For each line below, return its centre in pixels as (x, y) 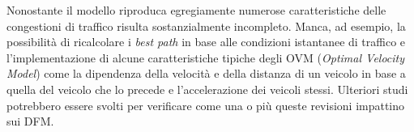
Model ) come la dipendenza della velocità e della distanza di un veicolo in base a (206, 73)
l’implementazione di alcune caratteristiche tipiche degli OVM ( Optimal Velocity (206, 57)
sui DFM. (30, 121)
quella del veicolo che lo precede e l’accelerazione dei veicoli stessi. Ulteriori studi (207, 89)
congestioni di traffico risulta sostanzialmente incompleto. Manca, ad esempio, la (206, 26)
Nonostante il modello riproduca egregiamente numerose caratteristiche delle (196, 10)
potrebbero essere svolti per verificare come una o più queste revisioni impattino (206, 105)
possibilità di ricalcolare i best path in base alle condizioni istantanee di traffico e (206, 42)
